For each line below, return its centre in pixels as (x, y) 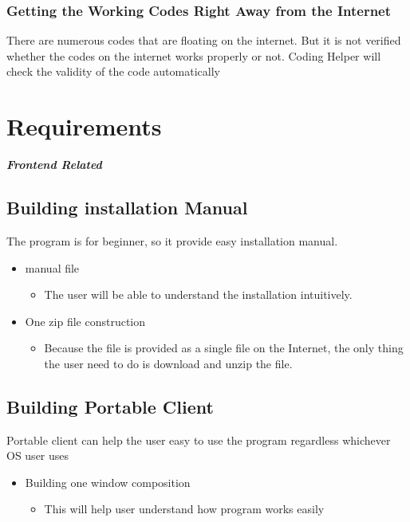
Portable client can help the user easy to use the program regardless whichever (199, 440)
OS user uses (38, 455)
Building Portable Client (110, 406)
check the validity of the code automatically (113, 71)
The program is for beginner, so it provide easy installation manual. (172, 240)
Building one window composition (108, 482)
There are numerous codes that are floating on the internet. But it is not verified (204, 40)
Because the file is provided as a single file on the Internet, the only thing (224, 348)
